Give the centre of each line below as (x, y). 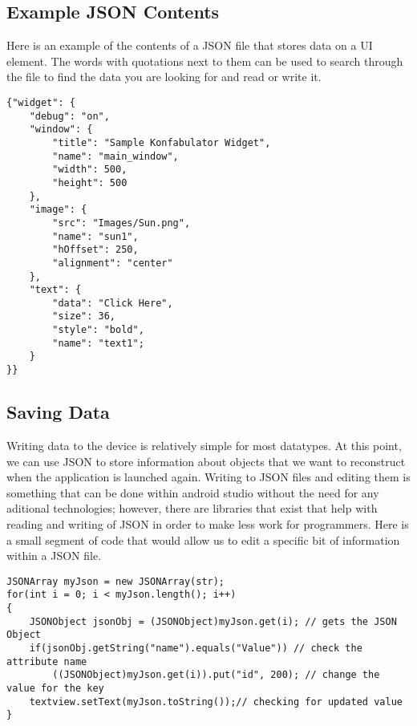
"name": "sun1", (95, 236)
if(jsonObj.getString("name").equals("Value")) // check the (196, 648)
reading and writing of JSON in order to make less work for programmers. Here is (208, 523)
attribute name (47, 661)
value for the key (55, 688)
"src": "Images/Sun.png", (121, 223)
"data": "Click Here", (113, 303)
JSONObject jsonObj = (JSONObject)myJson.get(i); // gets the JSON (213, 621)
